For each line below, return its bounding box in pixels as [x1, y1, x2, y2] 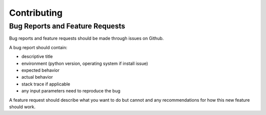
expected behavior [21, 67, 60, 73]
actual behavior [21, 74, 53, 80]
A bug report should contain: [9, 44, 67, 50]
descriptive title [21, 54, 53, 59]
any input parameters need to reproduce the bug [21, 88, 121, 94]
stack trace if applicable [21, 81, 70, 87]
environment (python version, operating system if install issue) [21, 60, 148, 66]
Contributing [9, 7, 63, 18]
